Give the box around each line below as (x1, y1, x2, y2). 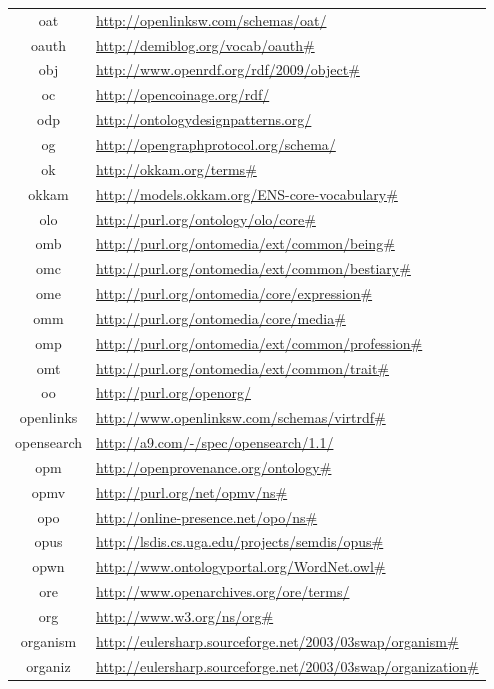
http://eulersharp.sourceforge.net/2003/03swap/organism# (96, 630, 459, 651)
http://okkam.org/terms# (96, 158, 257, 179)
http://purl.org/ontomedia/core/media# (96, 307, 346, 328)
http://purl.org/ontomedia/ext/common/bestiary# (96, 258, 411, 279)
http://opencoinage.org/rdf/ (96, 84, 270, 105)
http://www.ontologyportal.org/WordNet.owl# (96, 556, 386, 577)
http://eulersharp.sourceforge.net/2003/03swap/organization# (96, 655, 479, 676)
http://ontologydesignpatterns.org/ (96, 109, 312, 130)
